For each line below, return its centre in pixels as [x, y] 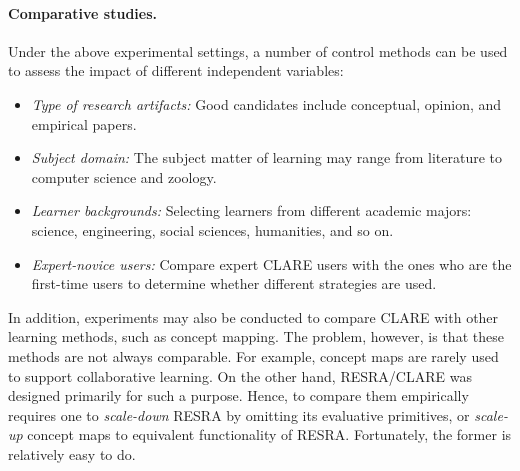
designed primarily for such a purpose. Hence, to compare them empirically [238, 395]
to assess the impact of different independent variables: [176, 70]
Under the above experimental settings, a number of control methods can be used [258, 50]
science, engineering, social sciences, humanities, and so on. [212, 229]
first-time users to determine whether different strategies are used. [234, 283]
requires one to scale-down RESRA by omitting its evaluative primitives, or [239, 414]
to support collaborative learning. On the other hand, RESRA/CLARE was [240, 375]
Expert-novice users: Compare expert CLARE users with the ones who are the [271, 263]
